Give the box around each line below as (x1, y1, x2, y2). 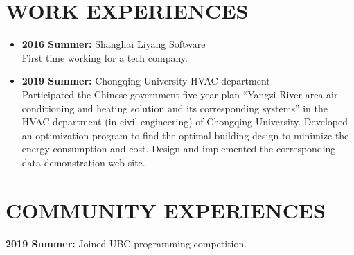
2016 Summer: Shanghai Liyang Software (21, 37, 206, 51)
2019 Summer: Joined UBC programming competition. (6, 236, 247, 250)
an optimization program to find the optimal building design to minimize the (21, 127, 349, 142)
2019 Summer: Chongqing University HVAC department (21, 73, 270, 88)
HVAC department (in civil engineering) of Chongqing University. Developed (21, 114, 348, 129)
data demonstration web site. (21, 155, 145, 169)
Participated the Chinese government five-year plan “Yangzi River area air (21, 87, 338, 101)
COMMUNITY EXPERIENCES (6, 195, 326, 224)
